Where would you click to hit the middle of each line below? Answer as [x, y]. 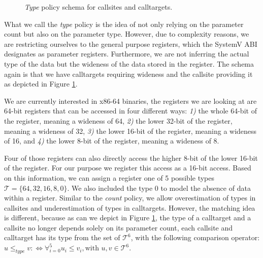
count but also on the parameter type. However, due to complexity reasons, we [127, 34]
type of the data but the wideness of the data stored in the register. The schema [129, 63]
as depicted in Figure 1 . [41, 84]
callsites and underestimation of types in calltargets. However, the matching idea [130, 207]
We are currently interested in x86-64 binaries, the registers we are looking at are [130, 101]
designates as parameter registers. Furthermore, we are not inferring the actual [127, 54]
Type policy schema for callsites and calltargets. [98, 7]
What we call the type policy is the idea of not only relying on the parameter [124, 24]
